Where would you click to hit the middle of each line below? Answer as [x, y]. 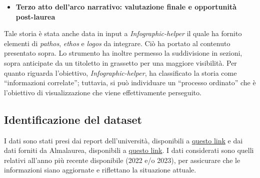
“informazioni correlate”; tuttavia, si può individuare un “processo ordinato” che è [130, 82]
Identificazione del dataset [73, 119]
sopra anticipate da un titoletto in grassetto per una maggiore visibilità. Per [120, 62]
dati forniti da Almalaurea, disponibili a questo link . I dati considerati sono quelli [129, 150]
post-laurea [35, 16]
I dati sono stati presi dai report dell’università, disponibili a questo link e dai [123, 140]
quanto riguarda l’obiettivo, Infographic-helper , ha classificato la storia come [120, 72]
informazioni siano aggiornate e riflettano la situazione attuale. [100, 170]
